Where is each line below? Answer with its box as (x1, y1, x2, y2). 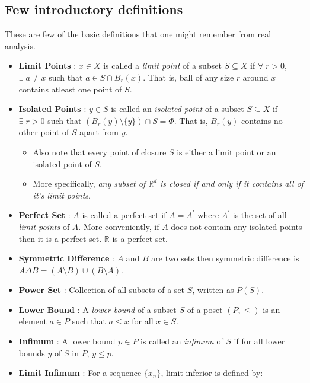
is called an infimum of (140, 335, 223, 347)
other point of (18, 126, 69, 138)
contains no (241, 114, 283, 126)
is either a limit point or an (177, 145, 276, 158)
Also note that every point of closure (33, 145, 167, 158)
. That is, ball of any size (143, 71, 234, 83)
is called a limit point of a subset (103, 59, 222, 72)
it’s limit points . (33, 189, 91, 201)
